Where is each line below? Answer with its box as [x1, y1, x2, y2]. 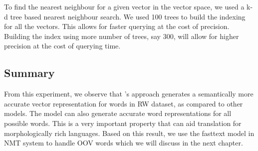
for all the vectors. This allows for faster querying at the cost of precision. [4, 21, 230, 31]
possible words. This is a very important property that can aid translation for [4, 117, 242, 128]
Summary [4, 65, 55, 80]
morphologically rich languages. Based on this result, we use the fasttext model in [4, 127, 255, 138]
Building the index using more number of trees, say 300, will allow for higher [4, 30, 239, 41]
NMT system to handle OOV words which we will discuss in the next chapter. [4, 137, 243, 148]
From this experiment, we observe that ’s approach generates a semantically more [4, 88, 254, 99]
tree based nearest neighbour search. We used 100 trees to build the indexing [10, 11, 246, 21]
